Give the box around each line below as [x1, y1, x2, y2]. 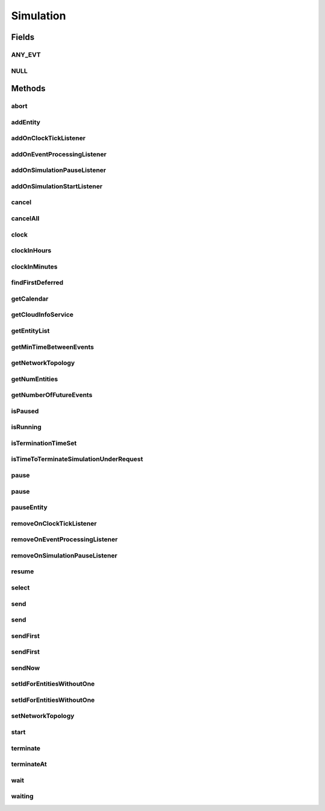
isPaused [11, 407, 39, 415]
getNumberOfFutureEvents [11, 391, 93, 399]
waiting [11, 792, 34, 801]
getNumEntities [11, 375, 58, 383]
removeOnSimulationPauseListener [11, 551, 117, 559]
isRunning [11, 423, 42, 431]
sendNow [11, 664, 40, 672]
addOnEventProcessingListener [11, 150, 107, 158]
